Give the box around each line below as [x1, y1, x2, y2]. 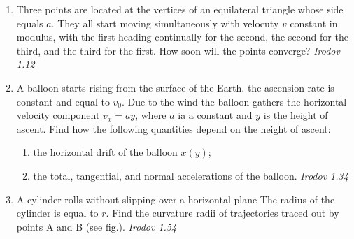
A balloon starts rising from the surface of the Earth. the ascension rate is [16, 80, 334, 94]
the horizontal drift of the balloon [33, 145, 178, 159]
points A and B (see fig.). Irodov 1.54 [16, 219, 177, 233]
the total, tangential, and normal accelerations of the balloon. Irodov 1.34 [33, 168, 348, 182]
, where [135, 108, 167, 122]
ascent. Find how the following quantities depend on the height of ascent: [16, 121, 331, 136]
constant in [290, 15, 338, 30]
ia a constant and [178, 108, 253, 122]
